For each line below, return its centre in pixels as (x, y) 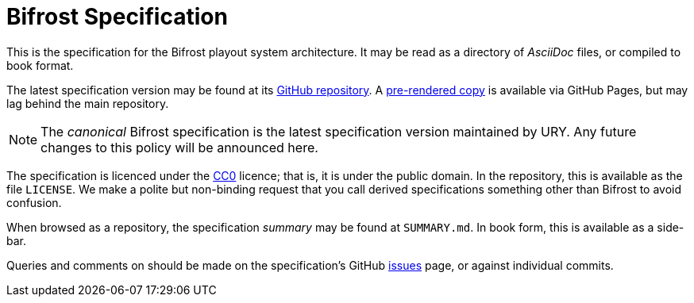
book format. (40, 65)
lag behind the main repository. (88, 103)
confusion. (34, 202)
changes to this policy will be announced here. (179, 147)
